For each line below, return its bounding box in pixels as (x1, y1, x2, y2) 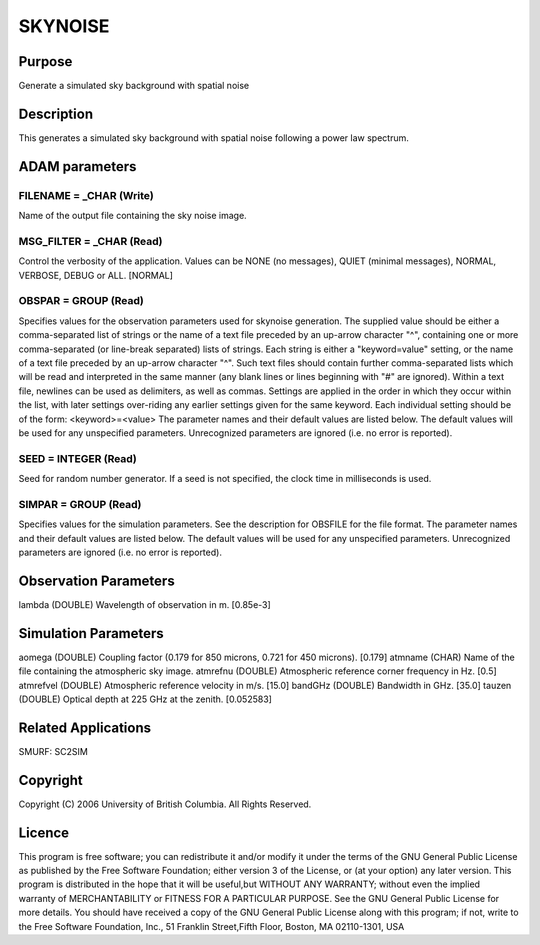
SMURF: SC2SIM (18, 745, 89, 757)
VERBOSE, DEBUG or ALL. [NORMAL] (18, 269, 174, 281)
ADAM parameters (18, 158, 137, 175)
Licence (18, 824, 70, 841)
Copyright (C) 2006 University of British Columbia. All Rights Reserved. (18, 798, 312, 810)
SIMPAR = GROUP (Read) (18, 497, 142, 511)
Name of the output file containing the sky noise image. (18, 210, 247, 222)
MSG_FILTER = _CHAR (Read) (18, 234, 163, 248)
